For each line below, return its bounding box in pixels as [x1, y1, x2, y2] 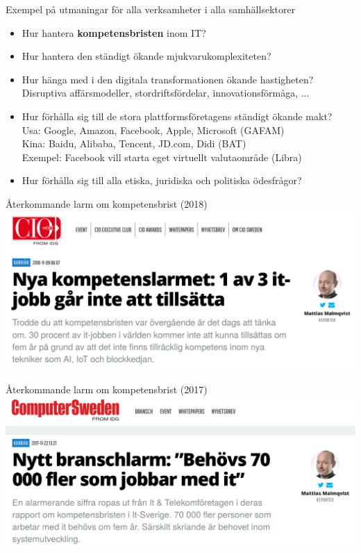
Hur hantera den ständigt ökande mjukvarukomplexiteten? [22, 49, 271, 63]
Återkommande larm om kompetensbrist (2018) [6, 196, 208, 211]
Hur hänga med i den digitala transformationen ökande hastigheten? [22, 72, 314, 86]
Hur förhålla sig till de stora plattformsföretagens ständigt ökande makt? [22, 108, 333, 123]
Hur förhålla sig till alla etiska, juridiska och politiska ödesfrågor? [22, 173, 302, 188]
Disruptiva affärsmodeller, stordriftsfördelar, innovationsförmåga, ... [22, 85, 310, 100]
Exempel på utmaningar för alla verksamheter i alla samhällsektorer [6, 2, 296, 16]
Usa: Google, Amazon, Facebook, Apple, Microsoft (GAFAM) [22, 122, 285, 137]
